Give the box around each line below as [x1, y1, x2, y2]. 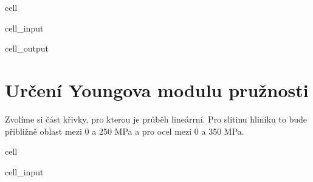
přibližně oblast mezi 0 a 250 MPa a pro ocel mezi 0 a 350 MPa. [5, 124, 244, 137]
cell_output [5, 42, 49, 55]
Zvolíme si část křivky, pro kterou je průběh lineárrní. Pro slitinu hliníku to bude [5, 112, 308, 125]
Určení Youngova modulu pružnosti [5, 77, 309, 102]
